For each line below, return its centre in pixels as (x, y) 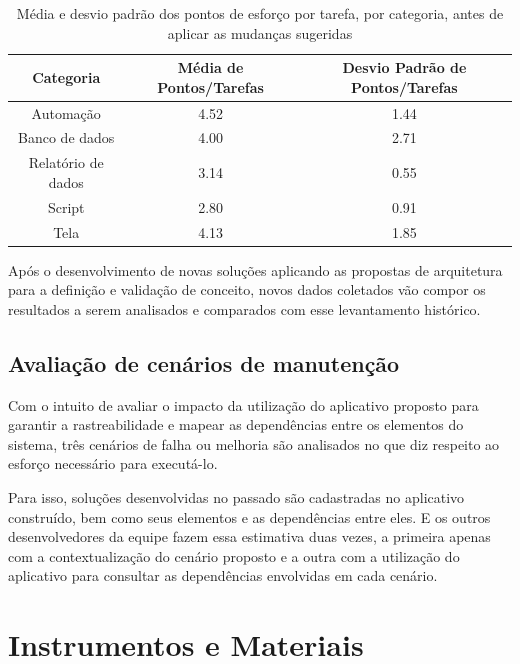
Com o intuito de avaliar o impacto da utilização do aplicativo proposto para (243, 404)
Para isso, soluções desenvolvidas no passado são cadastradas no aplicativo (236, 497)
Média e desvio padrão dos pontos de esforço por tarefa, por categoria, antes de (260, 13)
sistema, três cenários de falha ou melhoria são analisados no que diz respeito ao (254, 443)
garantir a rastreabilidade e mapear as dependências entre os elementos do (236, 424)
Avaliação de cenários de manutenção (204, 362)
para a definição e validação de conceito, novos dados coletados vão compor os (247, 289)
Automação (66, 112)
